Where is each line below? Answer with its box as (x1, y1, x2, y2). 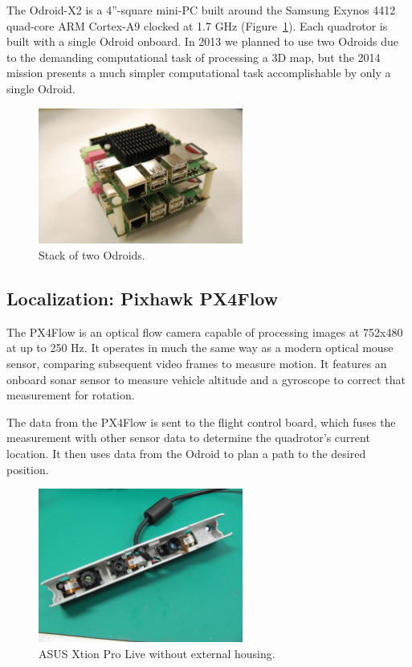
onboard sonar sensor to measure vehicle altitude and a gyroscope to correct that (6, 370, 406, 387)
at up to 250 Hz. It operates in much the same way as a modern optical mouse (6, 339, 394, 356)
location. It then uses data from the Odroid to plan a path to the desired (6, 445, 366, 462)
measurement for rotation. (6, 387, 135, 403)
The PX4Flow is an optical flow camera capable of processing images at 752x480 (6, 323, 403, 340)
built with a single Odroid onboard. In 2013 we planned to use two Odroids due (6, 33, 399, 50)
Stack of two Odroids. (39, 247, 145, 264)
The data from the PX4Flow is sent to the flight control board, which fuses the (6, 413, 396, 430)
